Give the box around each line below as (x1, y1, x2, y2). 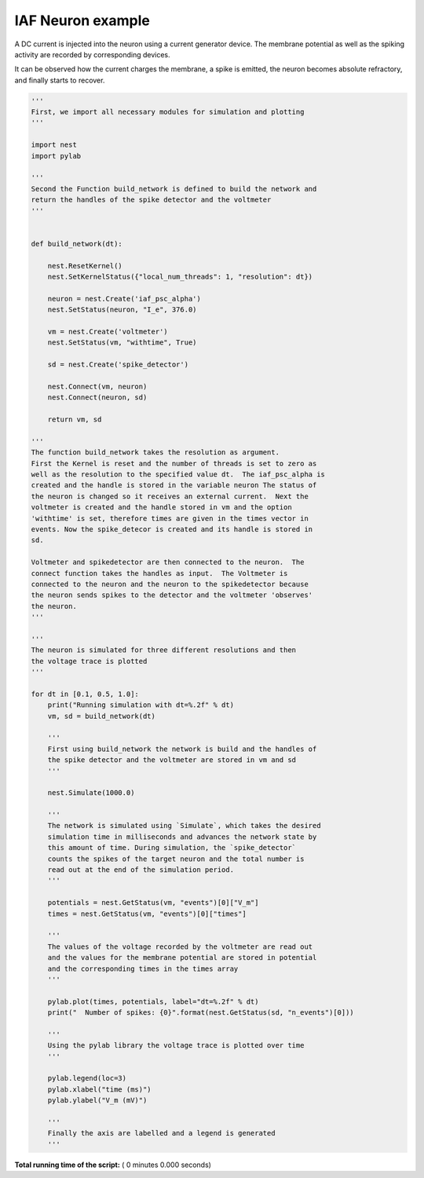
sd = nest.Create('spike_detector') (47, 360, 188, 369)
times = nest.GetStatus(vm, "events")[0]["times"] (47, 909, 247, 918)
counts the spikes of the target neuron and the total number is (47, 854, 305, 863)
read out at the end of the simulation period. (47, 866, 235, 874)
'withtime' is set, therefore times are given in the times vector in (31, 514, 309, 523)
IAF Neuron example (14, 12, 151, 29)
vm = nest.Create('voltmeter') (47, 326, 168, 336)
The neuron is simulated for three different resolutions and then (31, 646, 297, 655)
